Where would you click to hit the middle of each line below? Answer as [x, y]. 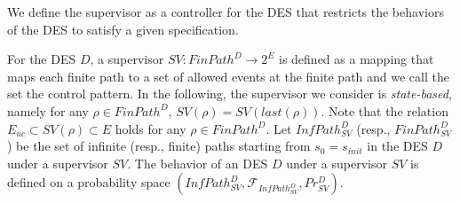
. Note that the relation [385, 110]
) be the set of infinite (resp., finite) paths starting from [159, 146]
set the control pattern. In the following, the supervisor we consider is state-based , [230, 94]
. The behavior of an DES [198, 163]
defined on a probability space [89, 182]
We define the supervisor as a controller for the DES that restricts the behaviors [226, 12]
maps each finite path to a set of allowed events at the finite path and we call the [228, 76]
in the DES [397, 146]
